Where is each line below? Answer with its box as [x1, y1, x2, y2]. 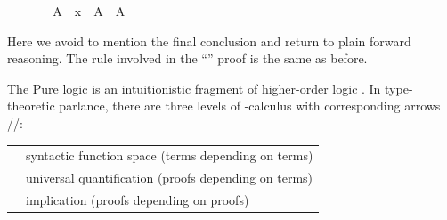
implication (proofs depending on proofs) [26, 191, 249, 208]
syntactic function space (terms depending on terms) [26, 146, 313, 165]
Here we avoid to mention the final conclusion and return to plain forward [7, 31, 411, 50]
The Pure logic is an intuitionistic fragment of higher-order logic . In [7, 78, 381, 97]
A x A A [53, 2, 126, 20]
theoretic [7, 96, 55, 115]
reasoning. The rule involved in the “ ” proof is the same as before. [7, 49, 368, 68]
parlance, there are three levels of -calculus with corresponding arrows [59, 96, 441, 115]
